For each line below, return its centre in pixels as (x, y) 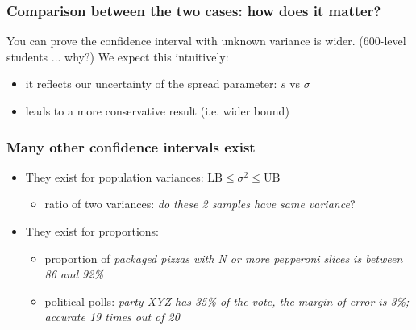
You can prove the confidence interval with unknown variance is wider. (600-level (206, 41)
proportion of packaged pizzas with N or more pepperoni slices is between (224, 258)
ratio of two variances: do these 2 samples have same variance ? (200, 204)
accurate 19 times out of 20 (112, 317)
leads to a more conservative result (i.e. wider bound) (157, 111)
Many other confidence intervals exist (131, 146)
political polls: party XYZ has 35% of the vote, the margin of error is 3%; (227, 301)
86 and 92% (74, 274)
